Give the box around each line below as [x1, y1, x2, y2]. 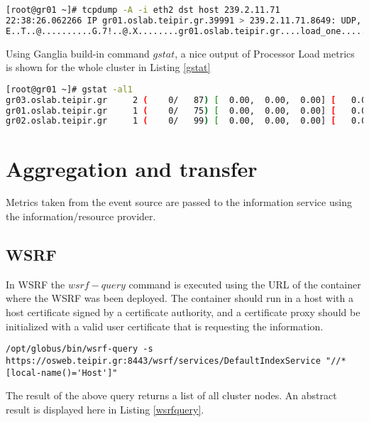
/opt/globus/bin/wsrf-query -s [6, 344, 153, 355]
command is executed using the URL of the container [128, 276, 361, 291]
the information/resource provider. [6, 209, 156, 224]
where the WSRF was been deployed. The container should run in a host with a [6, 291, 353, 305]
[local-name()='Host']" [6, 367, 118, 378]
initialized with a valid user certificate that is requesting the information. [6, 318, 324, 333]
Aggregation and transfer [6, 153, 258, 183]
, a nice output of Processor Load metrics [175, 45, 355, 60]
